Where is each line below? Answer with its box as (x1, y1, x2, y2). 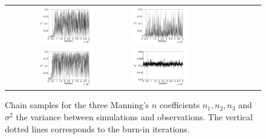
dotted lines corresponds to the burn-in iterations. (5, 122, 190, 135)
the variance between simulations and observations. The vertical (16, 110, 253, 123)
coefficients (160, 99, 200, 111)
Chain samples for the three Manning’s (5, 99, 149, 111)
